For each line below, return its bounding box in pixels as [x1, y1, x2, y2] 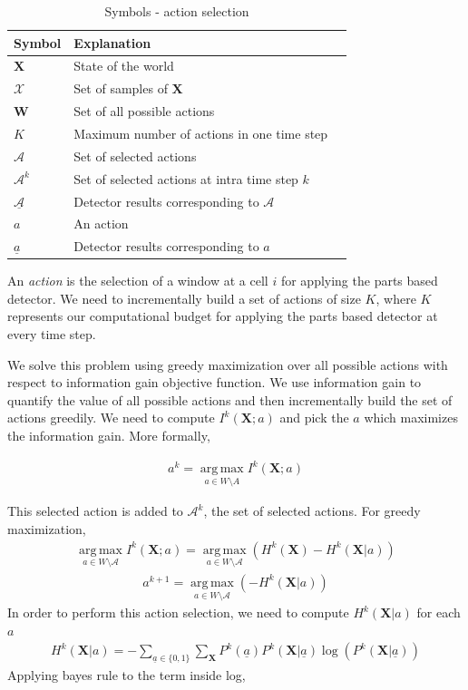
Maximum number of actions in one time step [73, 123, 328, 142]
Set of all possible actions [73, 102, 215, 121]
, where [375, 288, 416, 307]
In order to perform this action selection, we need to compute [7, 603, 349, 622]
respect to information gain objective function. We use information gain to [7, 373, 422, 392]
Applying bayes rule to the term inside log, [7, 666, 246, 685]
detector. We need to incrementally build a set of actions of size [7, 288, 361, 307]
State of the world [73, 56, 174, 75]
